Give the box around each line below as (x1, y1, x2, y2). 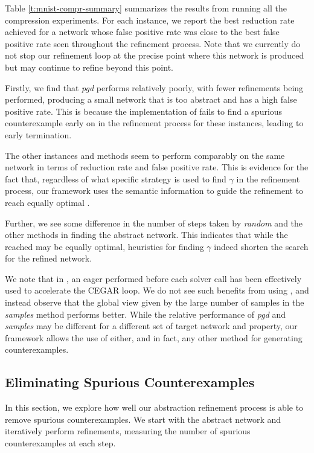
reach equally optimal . (5, 196, 90, 208)
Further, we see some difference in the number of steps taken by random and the (5, 216, 303, 229)
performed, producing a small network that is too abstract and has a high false (5, 93, 297, 106)
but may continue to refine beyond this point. (5, 60, 173, 73)
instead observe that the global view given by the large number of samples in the (5, 296, 304, 309)
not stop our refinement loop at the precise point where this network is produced (5, 49, 304, 62)
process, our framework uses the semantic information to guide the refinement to (5, 184, 304, 197)
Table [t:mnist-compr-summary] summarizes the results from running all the (5, 2, 287, 14)
